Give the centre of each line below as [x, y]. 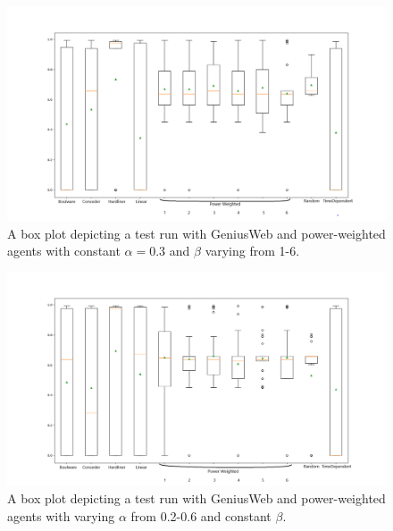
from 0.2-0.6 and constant [201, 515]
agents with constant [64, 251]
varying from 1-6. [252, 251]
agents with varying [61, 515]
